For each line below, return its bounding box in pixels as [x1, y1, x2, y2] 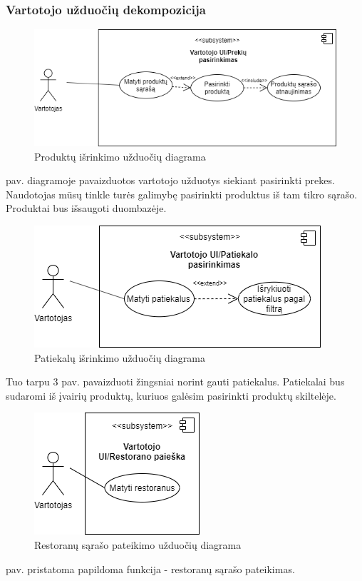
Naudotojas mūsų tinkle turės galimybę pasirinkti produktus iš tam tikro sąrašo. [6, 186, 358, 201]
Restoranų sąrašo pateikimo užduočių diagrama [34, 537, 242, 552]
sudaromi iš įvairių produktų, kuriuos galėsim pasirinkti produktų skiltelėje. [6, 388, 336, 403]
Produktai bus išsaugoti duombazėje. [6, 201, 167, 216]
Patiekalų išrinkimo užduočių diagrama [34, 350, 205, 365]
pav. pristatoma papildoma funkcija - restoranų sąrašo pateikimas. [6, 561, 295, 576]
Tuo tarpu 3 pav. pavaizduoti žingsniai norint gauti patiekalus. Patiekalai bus [6, 374, 345, 389]
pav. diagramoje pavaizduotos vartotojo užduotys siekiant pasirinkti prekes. [6, 173, 335, 188]
